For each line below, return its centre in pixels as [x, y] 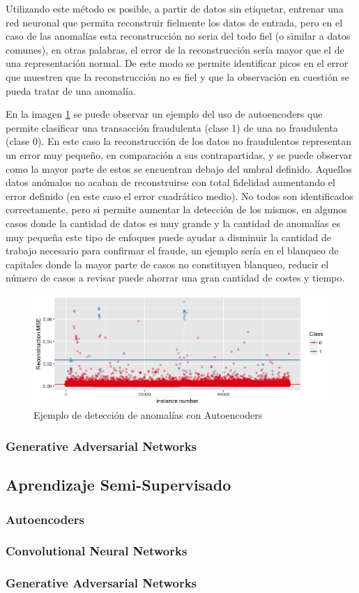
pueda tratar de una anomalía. [71, 90]
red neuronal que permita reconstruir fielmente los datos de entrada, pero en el [174, 22]
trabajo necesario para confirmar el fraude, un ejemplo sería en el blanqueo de [172, 251]
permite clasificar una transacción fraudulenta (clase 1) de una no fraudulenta [172, 127]
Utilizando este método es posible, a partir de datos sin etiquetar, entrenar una [175, 8]
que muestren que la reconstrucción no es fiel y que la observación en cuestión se [177, 76]
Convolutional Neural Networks [97, 551]
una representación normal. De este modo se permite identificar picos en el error [177, 63]
